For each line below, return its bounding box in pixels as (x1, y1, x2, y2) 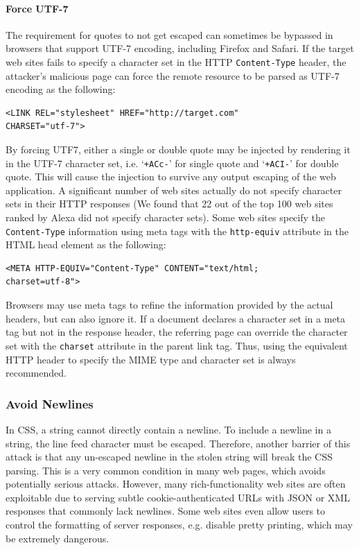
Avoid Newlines (6, 395, 94, 412)
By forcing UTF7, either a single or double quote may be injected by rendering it (6, 142, 351, 157)
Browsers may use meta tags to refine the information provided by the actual (6, 298, 333, 312)
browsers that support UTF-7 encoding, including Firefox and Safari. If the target (6, 41, 354, 55)
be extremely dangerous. (6, 531, 110, 545)
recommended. (6, 366, 67, 380)
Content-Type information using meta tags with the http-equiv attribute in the (6, 223, 349, 238)
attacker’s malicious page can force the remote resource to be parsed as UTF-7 (6, 68, 340, 83)
